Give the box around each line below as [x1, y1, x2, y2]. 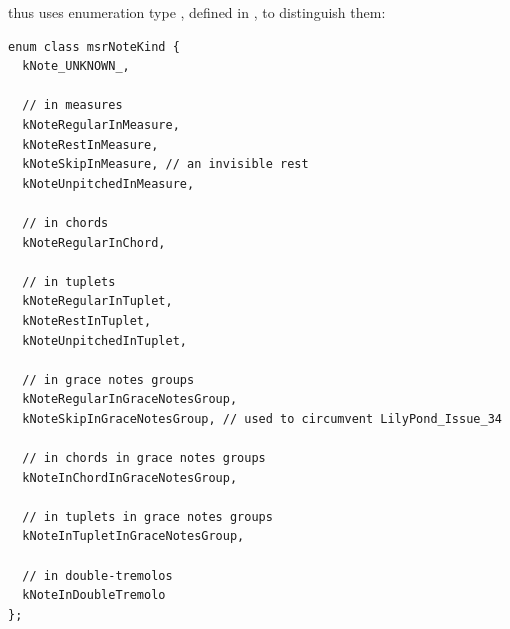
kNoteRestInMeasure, [22, 137, 159, 152]
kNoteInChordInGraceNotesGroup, [22, 470, 238, 485]
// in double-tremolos [22, 568, 173, 583]
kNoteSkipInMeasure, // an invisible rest [22, 157, 309, 172]
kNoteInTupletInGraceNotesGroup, [22, 529, 245, 544]
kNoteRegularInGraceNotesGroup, [22, 392, 238, 407]
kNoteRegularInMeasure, [22, 117, 180, 132]
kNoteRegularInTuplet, [22, 294, 173, 309]
